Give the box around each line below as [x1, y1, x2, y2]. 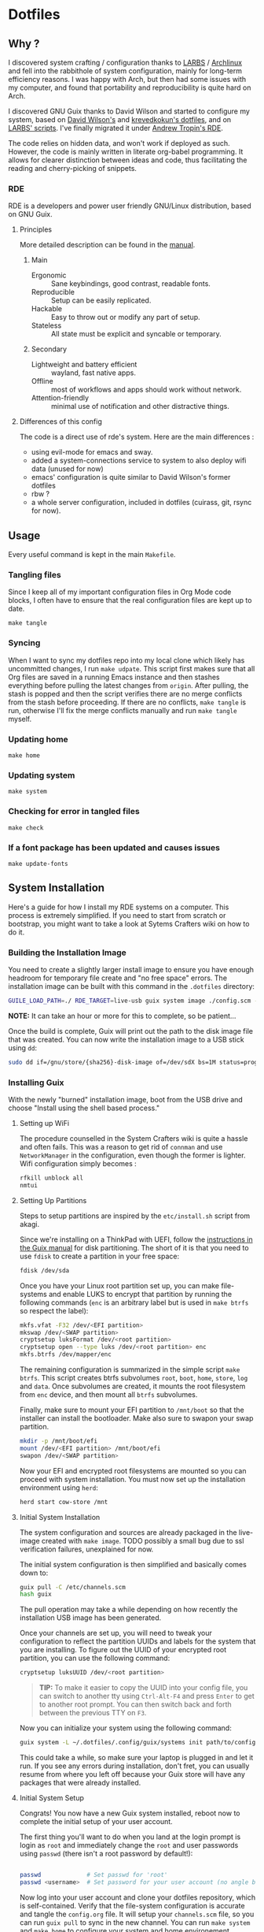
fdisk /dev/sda [19, 1266, 70, 1274]
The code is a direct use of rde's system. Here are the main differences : [19, 432, 255, 442]
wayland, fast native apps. [50, 368, 136, 377]
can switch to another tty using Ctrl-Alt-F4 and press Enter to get [38, 1692, 255, 1701]
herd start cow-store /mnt [19, 1498, 108, 1506]
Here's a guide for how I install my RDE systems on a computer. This [8, 902, 229, 912]
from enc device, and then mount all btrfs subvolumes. [19, 1390, 198, 1399]
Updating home [8, 734, 68, 745]
